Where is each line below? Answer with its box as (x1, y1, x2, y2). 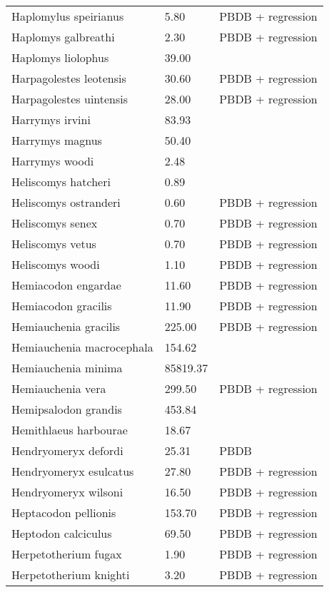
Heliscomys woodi (11, 256, 100, 272)
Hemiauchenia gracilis (11, 318, 121, 335)
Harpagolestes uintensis (11, 91, 128, 107)
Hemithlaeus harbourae (11, 422, 128, 438)
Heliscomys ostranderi (11, 194, 121, 210)
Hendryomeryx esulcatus (11, 463, 134, 479)
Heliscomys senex (11, 215, 98, 231)
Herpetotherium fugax (11, 546, 122, 562)
